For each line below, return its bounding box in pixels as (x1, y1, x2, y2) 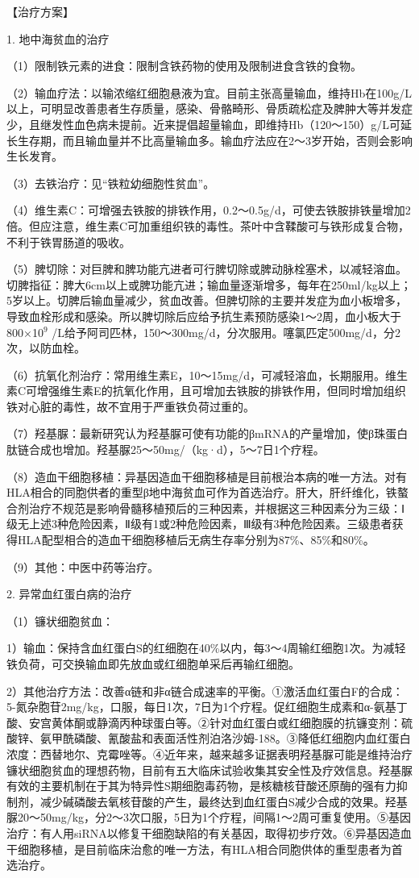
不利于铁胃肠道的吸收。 (6, 233, 131, 250)
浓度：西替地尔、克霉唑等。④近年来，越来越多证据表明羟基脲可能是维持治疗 (6, 745, 413, 762)
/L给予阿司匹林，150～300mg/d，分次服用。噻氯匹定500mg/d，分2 (52, 323, 400, 340)
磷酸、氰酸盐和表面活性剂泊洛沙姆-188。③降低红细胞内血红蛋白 (73, 730, 411, 747)
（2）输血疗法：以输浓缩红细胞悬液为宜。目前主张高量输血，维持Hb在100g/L (6, 84, 413, 101)
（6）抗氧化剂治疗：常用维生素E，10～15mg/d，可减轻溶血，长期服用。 (6, 366, 385, 383)
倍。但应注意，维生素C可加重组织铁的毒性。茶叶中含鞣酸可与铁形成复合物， (6, 217, 410, 234)
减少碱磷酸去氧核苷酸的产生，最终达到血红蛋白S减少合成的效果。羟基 (39, 793, 408, 809)
